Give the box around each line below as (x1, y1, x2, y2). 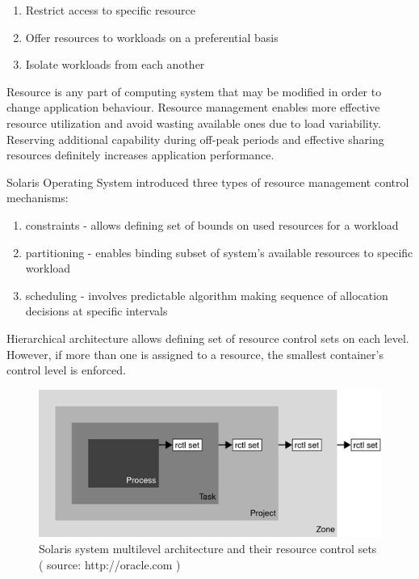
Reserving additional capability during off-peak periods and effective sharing (6, 130, 384, 147)
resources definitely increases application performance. (6, 146, 274, 163)
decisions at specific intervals (25, 302, 168, 319)
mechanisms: (6, 189, 69, 206)
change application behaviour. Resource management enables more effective (6, 99, 380, 116)
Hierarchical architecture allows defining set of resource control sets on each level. (6, 329, 409, 346)
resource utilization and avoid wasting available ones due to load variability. (6, 114, 381, 131)
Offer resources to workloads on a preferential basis (25, 28, 279, 45)
